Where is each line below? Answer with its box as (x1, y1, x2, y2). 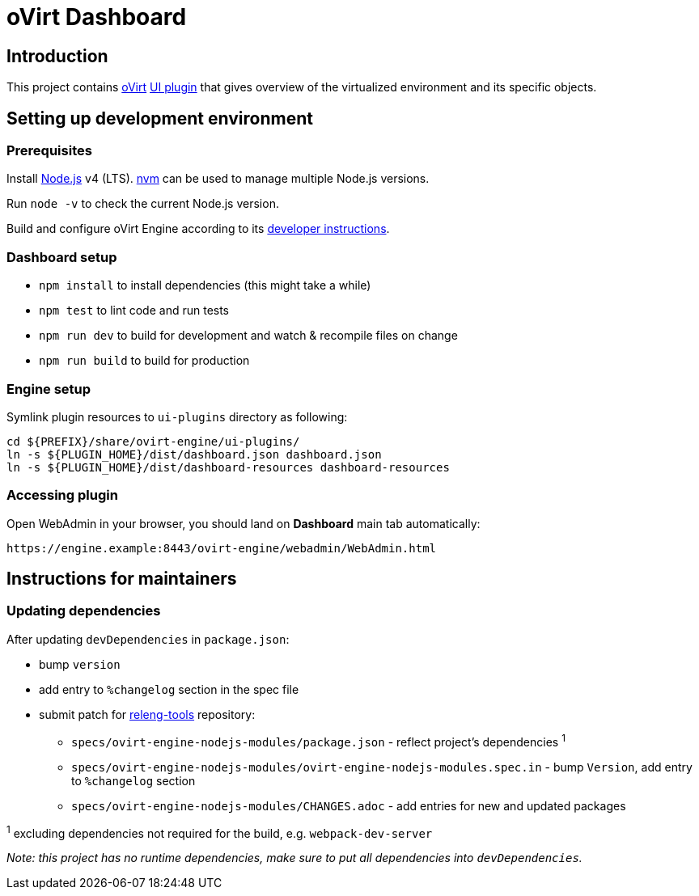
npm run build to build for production (39, 353, 250, 368)
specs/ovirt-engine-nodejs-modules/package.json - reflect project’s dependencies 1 (71, 732, 566, 749)
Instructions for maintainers (6, 568, 237, 590)
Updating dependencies (6, 602, 161, 619)
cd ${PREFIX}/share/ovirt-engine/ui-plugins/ (6, 434, 300, 448)
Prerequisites (6, 142, 92, 159)
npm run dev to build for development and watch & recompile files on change (39, 328, 458, 343)
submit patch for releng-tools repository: (39, 707, 256, 721)
